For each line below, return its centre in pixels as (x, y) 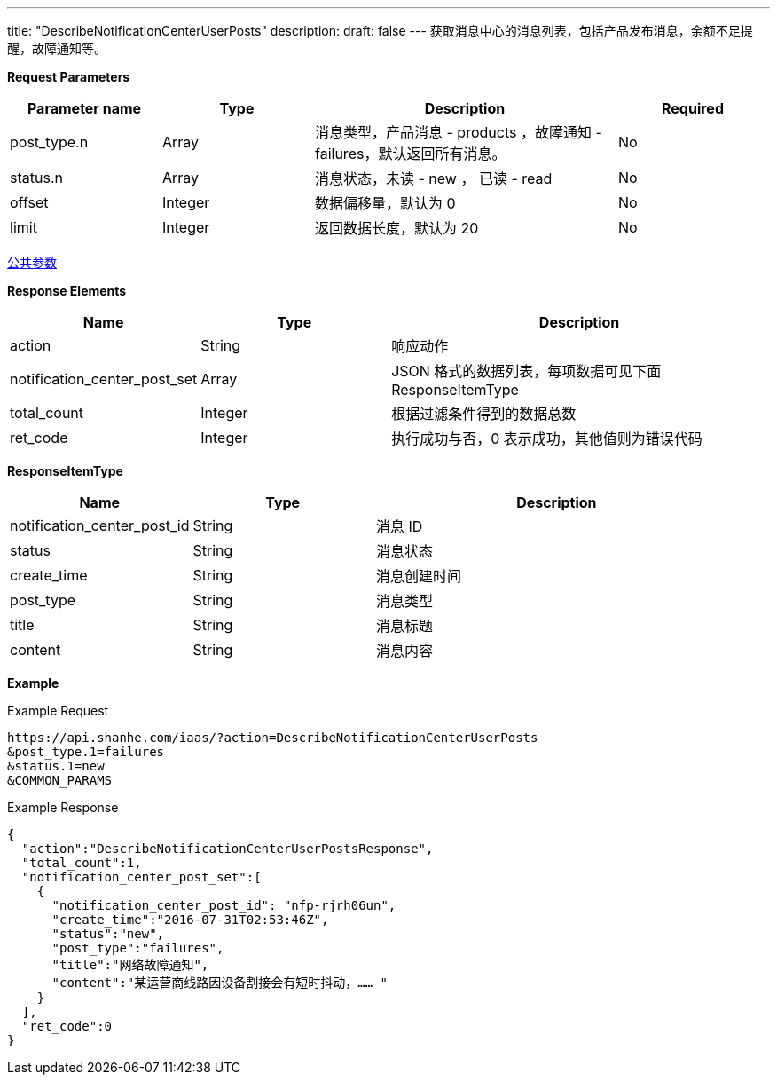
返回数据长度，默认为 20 (397, 228)
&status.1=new (56, 766)
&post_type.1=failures (86, 752)
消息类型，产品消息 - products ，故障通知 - (459, 132)
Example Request (58, 711)
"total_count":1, (82, 863)
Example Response (63, 807)
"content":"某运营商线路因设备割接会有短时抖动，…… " (220, 983)
